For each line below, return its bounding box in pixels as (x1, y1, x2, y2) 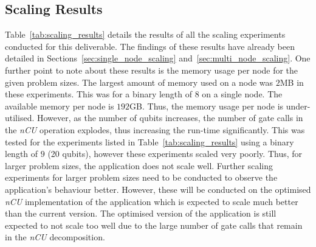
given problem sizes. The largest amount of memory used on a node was (5, 75, 273, 88)
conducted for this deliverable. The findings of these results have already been (5, 40, 295, 52)
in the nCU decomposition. (5, 231, 105, 243)
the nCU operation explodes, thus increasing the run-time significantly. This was (5, 123, 305, 136)
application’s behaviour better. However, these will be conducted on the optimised (5, 183, 311, 195)
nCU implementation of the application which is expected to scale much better (5, 195, 298, 207)
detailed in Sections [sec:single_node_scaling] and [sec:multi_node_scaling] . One (5, 52, 311, 64)
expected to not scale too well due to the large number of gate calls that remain (5, 218, 303, 231)
